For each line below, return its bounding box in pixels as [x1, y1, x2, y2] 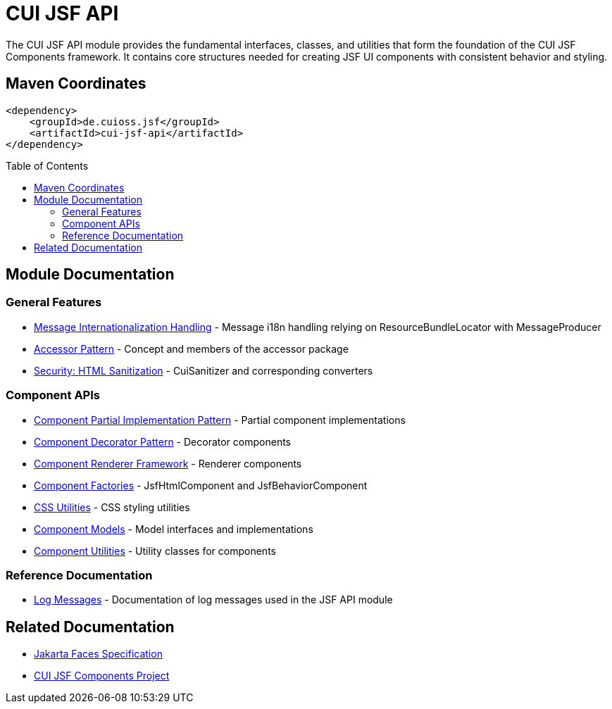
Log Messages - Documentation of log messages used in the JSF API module [34, 594, 393, 606]
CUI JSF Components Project [34, 670, 170, 682]
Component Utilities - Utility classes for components [34, 544, 276, 557]
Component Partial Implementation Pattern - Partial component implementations [34, 413, 406, 426]
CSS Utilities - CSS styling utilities [34, 501, 190, 513]
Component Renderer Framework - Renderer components [34, 457, 302, 470]
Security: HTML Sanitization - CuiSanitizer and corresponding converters [34, 364, 373, 377]
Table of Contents [6, 159, 89, 172]
